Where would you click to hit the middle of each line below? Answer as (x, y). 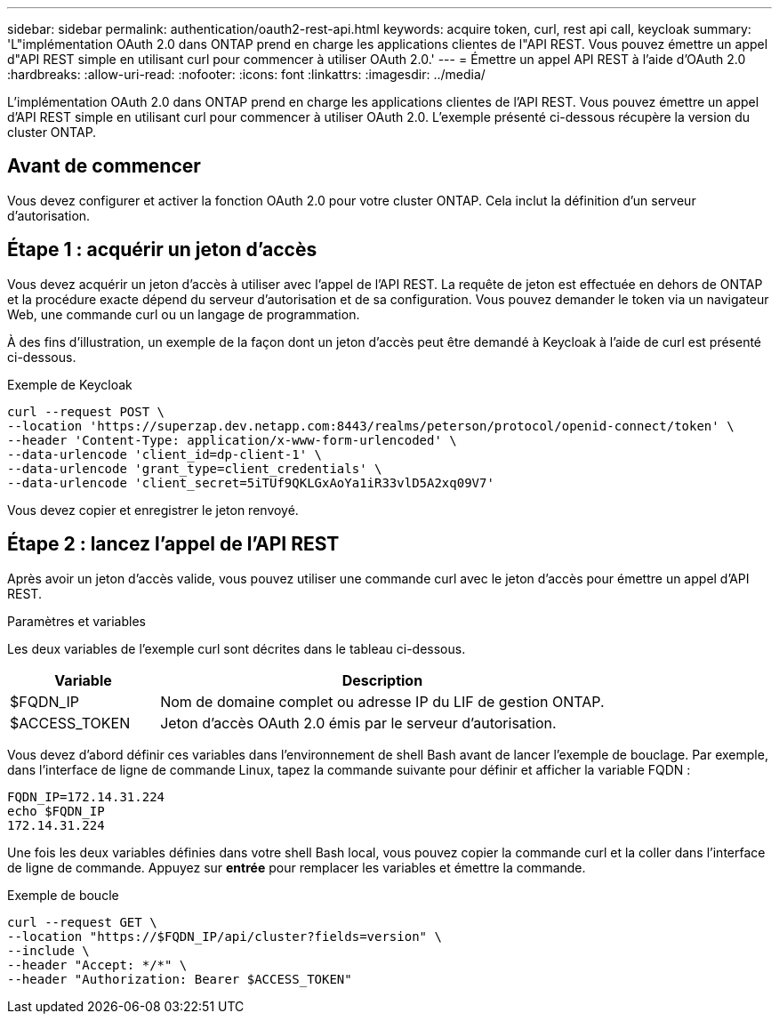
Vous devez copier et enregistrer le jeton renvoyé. (153, 510)
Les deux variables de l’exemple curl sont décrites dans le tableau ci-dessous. (237, 648)
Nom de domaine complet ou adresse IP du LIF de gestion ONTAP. (382, 701)
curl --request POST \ (86, 411)
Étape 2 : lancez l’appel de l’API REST (173, 544)
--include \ (48, 950)
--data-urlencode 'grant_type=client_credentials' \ (195, 468)
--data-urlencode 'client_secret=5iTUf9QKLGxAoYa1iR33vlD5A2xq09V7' (251, 482)
